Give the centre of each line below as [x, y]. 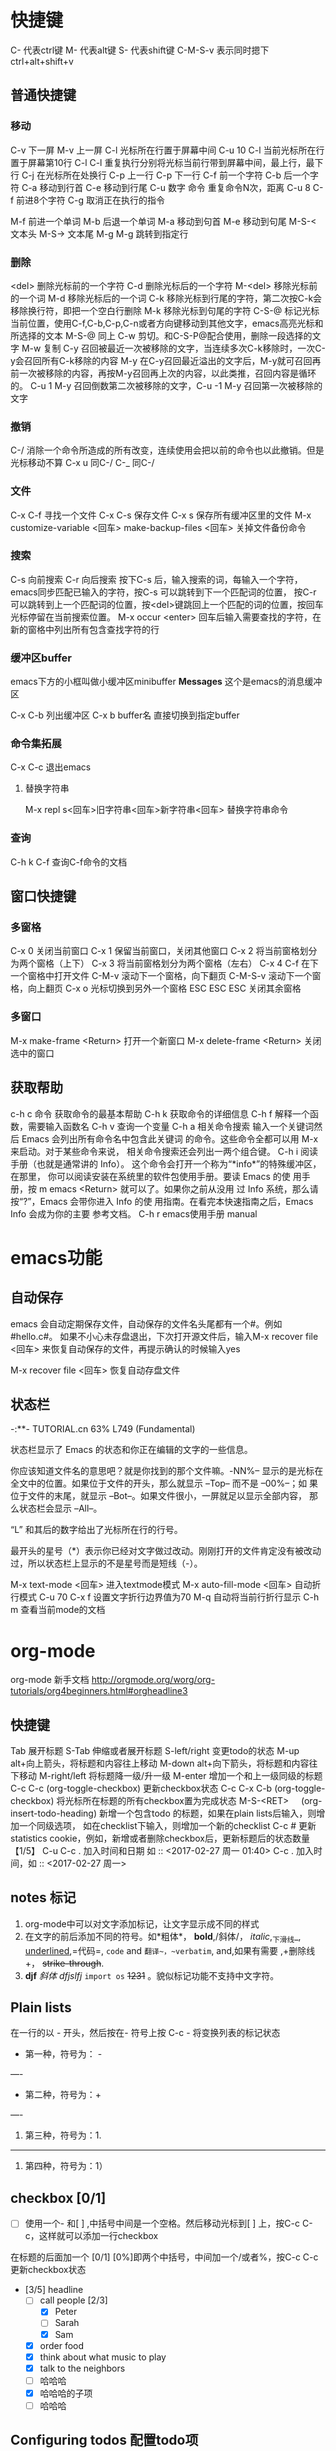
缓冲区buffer [41, 658]
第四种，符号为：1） [66, 2166]
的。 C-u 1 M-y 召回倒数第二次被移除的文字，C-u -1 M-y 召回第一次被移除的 [166, 385]
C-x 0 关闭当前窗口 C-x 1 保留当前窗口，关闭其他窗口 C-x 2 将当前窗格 [155, 951]
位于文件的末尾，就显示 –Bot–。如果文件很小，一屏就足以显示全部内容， [159, 1496]
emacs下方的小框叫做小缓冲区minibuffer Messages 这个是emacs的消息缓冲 [166, 682]
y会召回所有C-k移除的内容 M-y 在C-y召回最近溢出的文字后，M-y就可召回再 [166, 360]
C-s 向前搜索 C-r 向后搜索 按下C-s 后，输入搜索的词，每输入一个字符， [156, 579]
